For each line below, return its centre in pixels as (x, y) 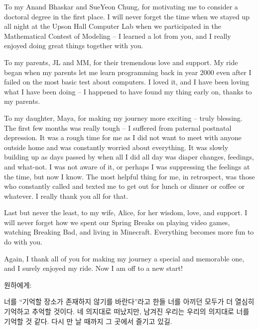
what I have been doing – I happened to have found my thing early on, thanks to (128, 91)
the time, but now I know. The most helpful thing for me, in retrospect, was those (129, 176)
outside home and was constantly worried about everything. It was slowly (116, 147)
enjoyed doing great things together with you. (74, 45)
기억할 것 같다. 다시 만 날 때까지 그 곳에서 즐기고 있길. (88, 321)
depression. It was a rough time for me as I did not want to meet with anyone (123, 137)
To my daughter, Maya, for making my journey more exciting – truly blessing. (123, 118)
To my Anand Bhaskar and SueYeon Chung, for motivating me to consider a (121, 6)
